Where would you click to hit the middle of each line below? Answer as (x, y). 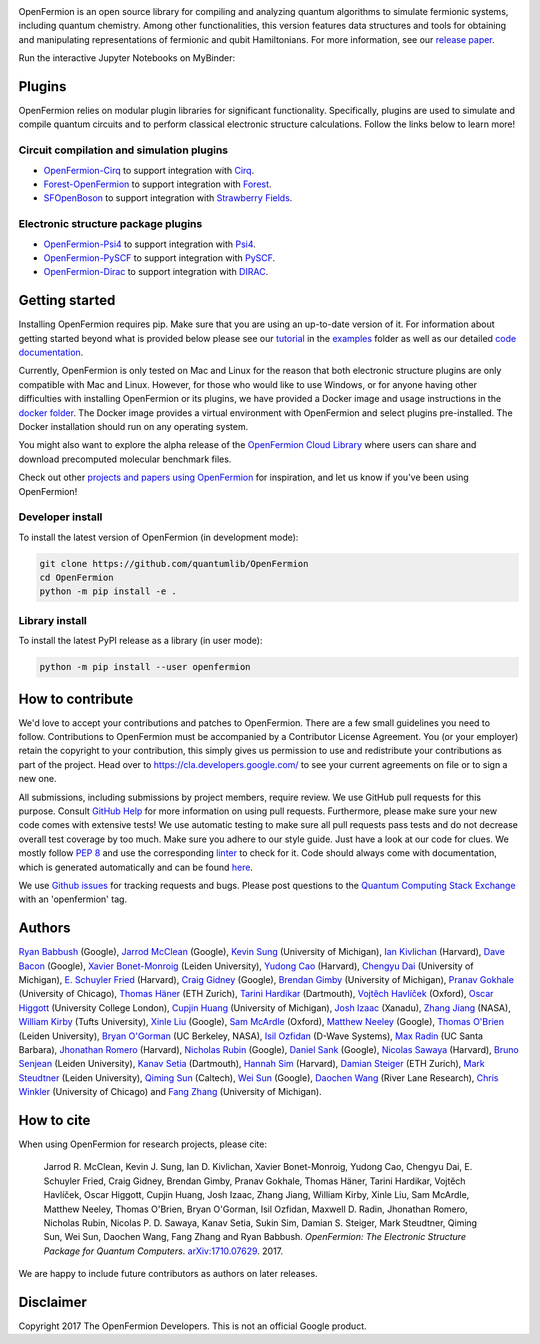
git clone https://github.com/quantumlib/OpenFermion (174, 563)
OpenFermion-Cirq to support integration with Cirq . (149, 170)
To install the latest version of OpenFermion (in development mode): (158, 537)
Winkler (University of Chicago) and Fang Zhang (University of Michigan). (170, 1092)
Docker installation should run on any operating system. (133, 426)
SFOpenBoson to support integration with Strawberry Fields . (168, 198)
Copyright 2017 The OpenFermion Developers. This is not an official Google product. (192, 1326)
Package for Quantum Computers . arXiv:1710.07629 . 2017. (163, 1251)
